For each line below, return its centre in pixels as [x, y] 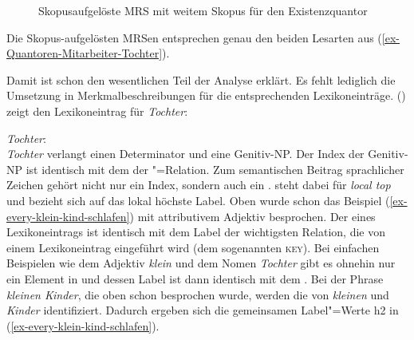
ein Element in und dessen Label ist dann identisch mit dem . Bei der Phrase [195, 278]
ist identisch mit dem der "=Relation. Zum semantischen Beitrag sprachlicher [215, 169]
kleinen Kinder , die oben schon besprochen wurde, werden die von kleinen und [198, 294]
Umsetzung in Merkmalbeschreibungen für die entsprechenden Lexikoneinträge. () [206, 95]
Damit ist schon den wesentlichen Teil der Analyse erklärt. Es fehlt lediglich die [201, 79]
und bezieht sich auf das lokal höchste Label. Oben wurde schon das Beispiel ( [198, 200]
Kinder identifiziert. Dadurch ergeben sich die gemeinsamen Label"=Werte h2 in [203, 310]
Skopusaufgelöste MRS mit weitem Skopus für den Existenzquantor [203, 10]
